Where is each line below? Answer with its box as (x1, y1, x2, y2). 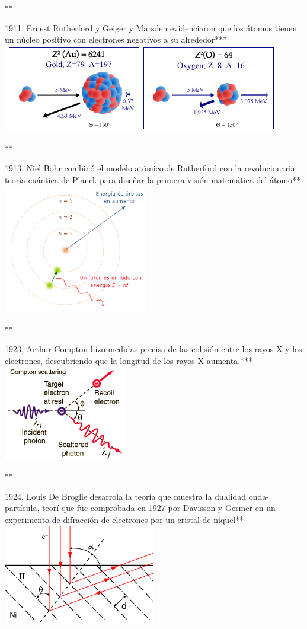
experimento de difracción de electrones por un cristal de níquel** (5, 513, 244, 525)
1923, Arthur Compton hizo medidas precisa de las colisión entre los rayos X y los (5, 343, 302, 355)
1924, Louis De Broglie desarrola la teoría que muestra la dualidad (5, 490, 247, 502)
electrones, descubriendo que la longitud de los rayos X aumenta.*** (5, 354, 253, 366)
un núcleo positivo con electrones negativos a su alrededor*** (5, 33, 228, 46)
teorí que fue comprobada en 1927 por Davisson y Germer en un (42, 502, 276, 514)
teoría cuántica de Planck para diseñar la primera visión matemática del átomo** (5, 173, 301, 186)
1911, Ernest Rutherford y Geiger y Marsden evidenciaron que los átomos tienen (5, 21, 297, 34)
